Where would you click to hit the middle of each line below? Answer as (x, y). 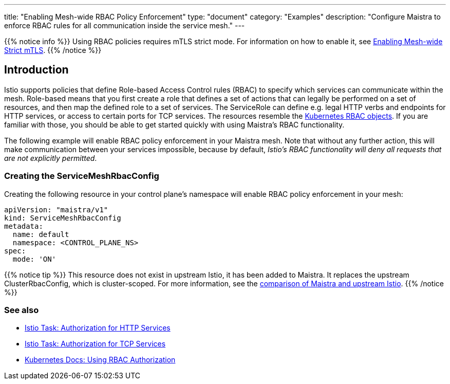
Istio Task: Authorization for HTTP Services (98, 328)
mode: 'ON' (34, 259)
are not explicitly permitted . (51, 158)
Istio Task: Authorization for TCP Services (95, 344)
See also (22, 310)
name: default (41, 234)
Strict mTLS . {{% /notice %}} (53, 50)
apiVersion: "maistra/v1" (56, 209)
